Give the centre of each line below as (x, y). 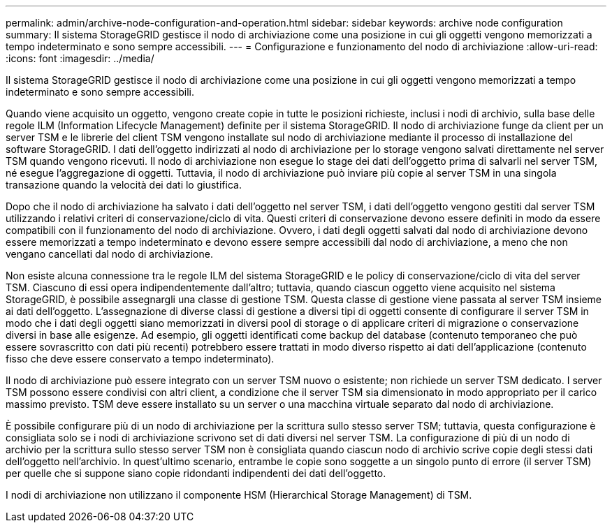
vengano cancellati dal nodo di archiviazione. (109, 254)
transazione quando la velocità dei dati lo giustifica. (124, 185)
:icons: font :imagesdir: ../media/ (80, 58)
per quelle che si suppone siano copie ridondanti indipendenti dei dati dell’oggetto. (196, 473)
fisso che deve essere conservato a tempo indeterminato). (140, 359)
